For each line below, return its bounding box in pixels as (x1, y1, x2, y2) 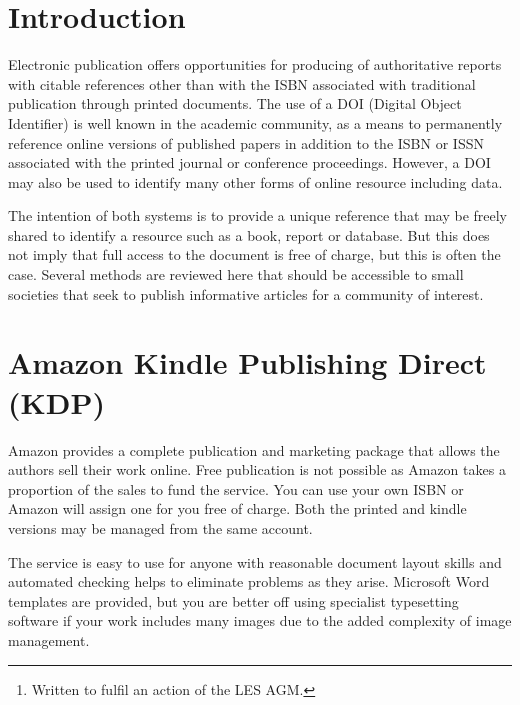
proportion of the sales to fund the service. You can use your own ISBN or (8, 478, 464, 499)
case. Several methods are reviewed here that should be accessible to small (8, 264, 464, 285)
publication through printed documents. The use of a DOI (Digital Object (8, 93, 462, 114)
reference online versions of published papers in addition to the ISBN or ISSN (8, 132, 484, 153)
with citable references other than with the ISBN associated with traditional (8, 73, 476, 94)
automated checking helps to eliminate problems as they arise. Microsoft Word (8, 571, 490, 592)
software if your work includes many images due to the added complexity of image (8, 610, 512, 631)
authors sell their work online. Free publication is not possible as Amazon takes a (8, 459, 506, 480)
